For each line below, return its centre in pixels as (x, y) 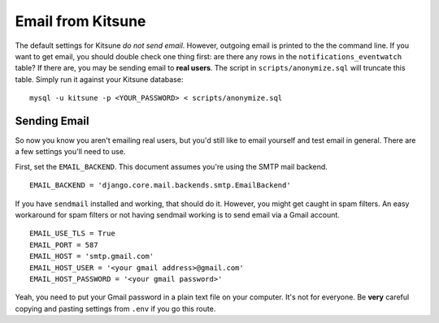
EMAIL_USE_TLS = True (72, 234)
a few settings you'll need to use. (70, 152)
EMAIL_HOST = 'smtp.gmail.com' (92, 256)
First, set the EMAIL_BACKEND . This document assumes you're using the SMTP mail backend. (172, 166)
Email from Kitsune (80, 21)
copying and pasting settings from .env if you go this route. (115, 308)
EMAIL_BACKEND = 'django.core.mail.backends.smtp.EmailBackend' (161, 185)
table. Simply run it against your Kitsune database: (99, 79)
